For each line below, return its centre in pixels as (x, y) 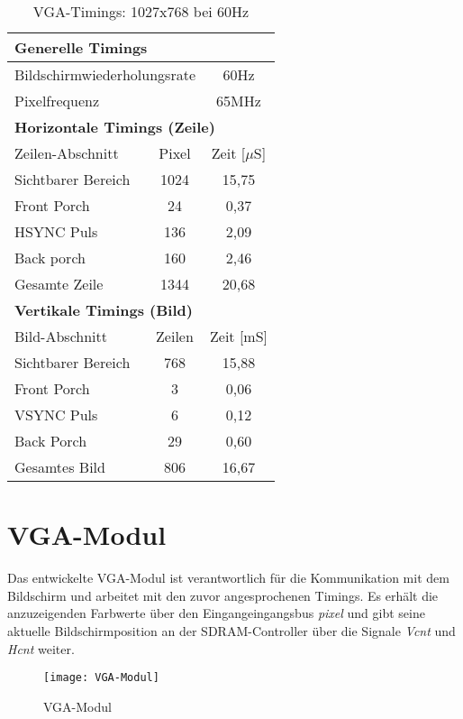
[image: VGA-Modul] (101, 678)
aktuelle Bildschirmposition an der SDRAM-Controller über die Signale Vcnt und (231, 630)
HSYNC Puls (56, 231)
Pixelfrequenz (57, 101)
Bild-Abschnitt (61, 336)
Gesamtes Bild (60, 467)
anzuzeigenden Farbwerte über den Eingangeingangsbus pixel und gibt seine (216, 613)
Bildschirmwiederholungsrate (105, 74)
